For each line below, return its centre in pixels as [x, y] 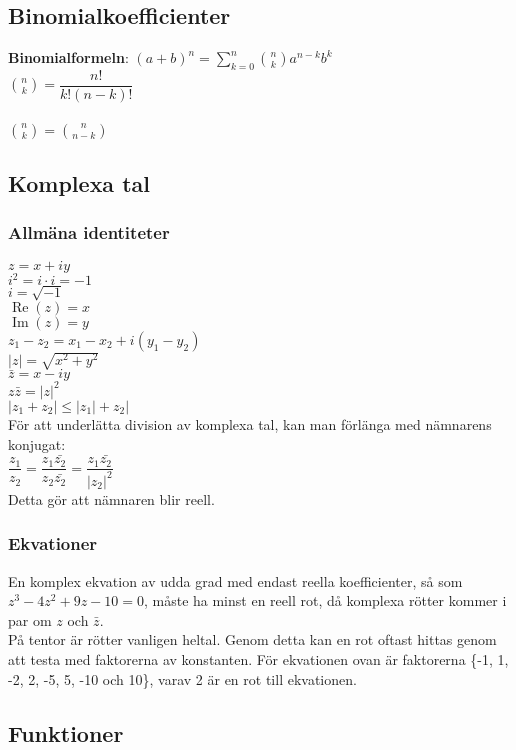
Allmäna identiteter [89, 232]
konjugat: [37, 443]
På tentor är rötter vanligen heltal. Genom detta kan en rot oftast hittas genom [252, 639]
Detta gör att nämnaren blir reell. [111, 498]
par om [30, 619]
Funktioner [66, 732]
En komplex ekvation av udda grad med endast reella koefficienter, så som [235, 580]
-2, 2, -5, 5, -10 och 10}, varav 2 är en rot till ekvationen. [182, 678]
